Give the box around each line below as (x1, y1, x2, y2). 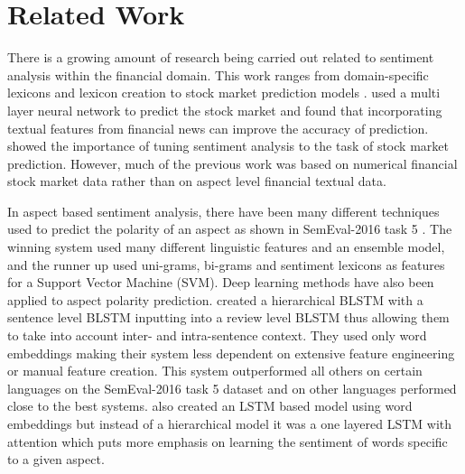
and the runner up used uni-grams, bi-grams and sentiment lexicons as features (7, 255, 445, 274)
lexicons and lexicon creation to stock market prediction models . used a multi (7, 83, 441, 102)
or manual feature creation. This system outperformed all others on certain (7, 361, 423, 380)
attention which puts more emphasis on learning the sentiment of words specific (7, 432, 448, 451)
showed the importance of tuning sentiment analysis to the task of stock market (7, 136, 449, 155)
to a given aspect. (7, 450, 105, 469)
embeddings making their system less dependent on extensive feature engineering (7, 343, 455, 362)
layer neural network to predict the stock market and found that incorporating (7, 100, 442, 119)
